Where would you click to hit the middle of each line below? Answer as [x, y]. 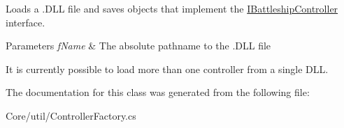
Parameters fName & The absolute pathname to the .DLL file [138, 46]
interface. [26, 22]
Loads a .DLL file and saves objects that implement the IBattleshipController [172, 8]
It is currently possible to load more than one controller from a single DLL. [167, 69]
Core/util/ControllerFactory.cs [71, 115]
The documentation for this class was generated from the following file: [158, 92]
